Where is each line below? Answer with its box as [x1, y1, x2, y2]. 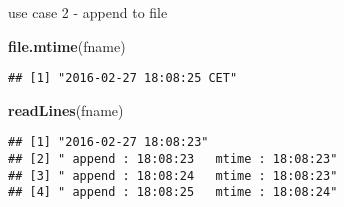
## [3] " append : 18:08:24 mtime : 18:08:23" [8, 168, 338, 183]
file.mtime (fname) [8, 35, 126, 56]
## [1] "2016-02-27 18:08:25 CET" [8, 71, 238, 86]
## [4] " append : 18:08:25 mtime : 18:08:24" [8, 185, 338, 200]
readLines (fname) [8, 99, 124, 120]
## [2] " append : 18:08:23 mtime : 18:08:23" [8, 152, 338, 167]
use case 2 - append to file [8, 2, 168, 22]
